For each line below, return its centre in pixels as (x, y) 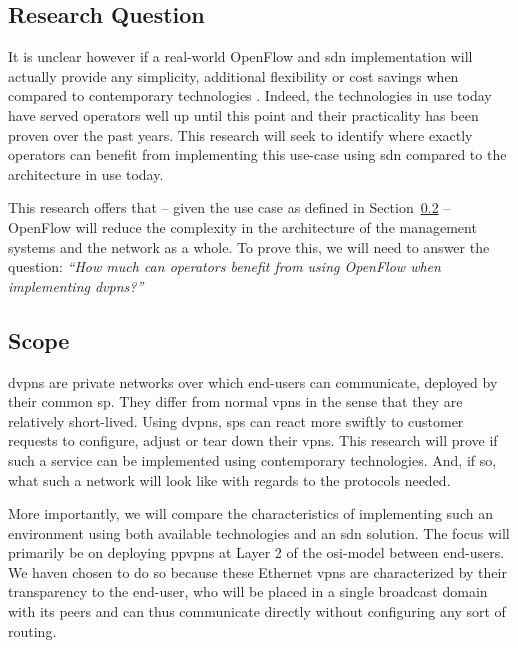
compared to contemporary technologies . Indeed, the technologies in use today (250, 95)
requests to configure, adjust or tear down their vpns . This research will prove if (253, 440)
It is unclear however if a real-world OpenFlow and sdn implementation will (240, 56)
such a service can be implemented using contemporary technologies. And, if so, (252, 459)
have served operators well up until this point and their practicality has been (243, 114)
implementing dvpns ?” (76, 285)
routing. (32, 630)
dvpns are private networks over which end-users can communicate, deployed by (253, 381)
